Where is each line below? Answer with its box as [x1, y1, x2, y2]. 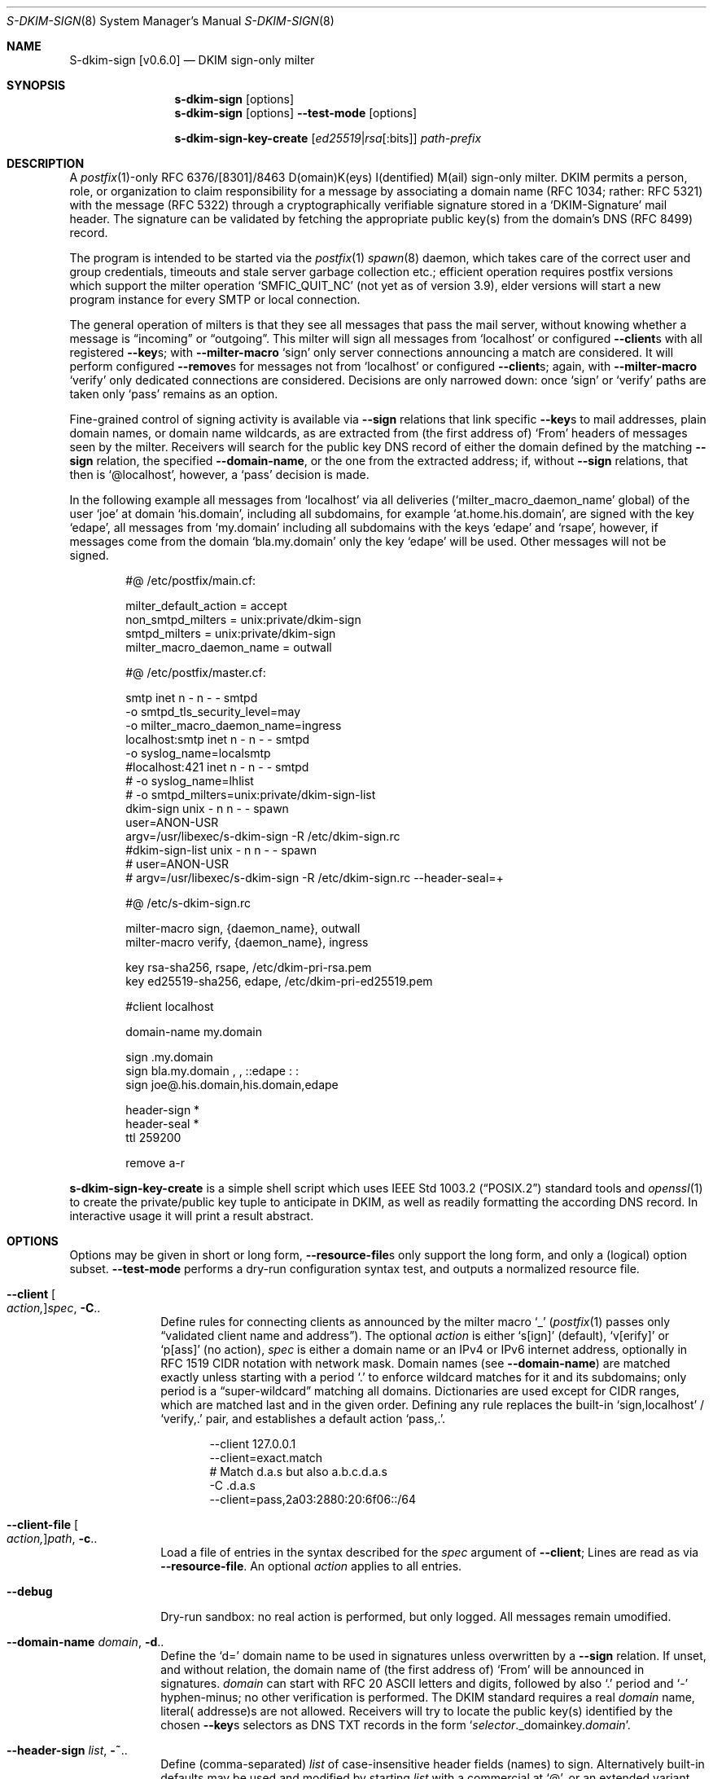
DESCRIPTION [7, 156, 85, 170]
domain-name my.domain [125, 1025, 262, 1039]
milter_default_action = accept [125, 599, 287, 613]
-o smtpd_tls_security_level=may [125, 705, 301, 718]
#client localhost [125, 999, 214, 1013]
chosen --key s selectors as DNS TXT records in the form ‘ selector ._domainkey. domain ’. [160, 1718, 631, 1732]
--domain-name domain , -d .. [7, 1635, 164, 1649]
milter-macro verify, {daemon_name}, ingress [125, 935, 369, 949]
